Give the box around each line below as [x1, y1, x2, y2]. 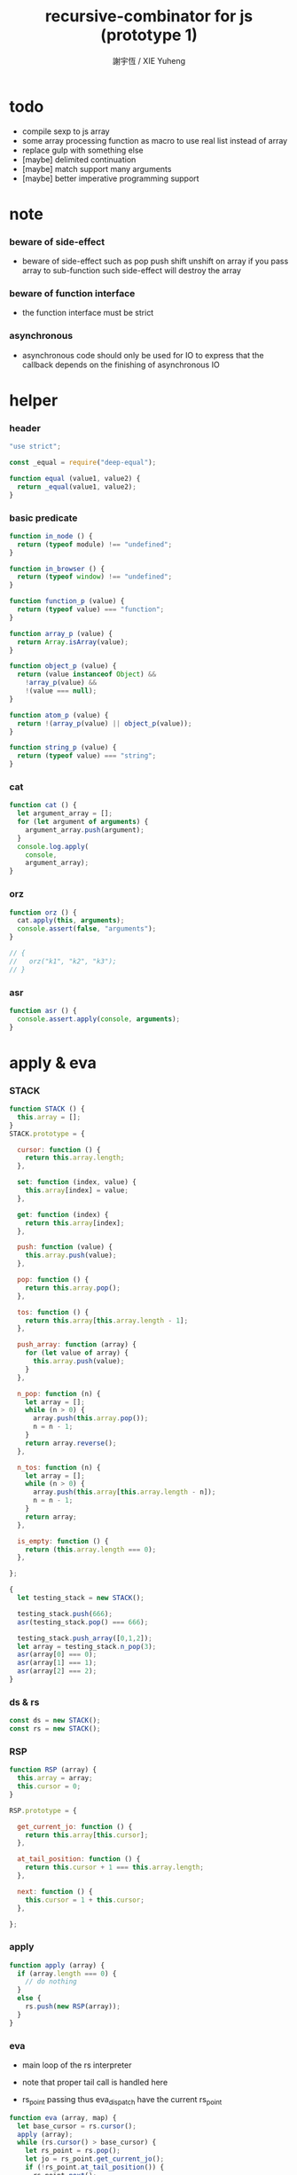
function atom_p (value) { [9, 711, 109, 719]
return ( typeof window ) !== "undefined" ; [17, 572, 173, 582]
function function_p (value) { [9, 597, 125, 606]
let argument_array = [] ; [17, 809, 113, 818]
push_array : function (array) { [17, 1340, 137, 1349]
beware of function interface [9, 287, 136, 300]
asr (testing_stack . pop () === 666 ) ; [17, 1617, 149, 1627]
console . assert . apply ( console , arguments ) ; [17, 1014, 180, 1024]
